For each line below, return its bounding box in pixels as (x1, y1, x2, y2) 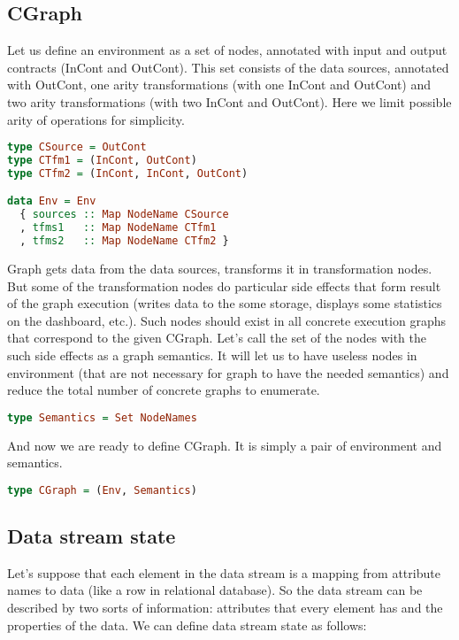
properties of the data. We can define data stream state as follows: (7, 615, 367, 634)
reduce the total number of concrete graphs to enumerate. (7, 381, 320, 399)
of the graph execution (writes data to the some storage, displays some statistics (7, 294, 442, 312)
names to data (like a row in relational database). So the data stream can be (7, 581, 423, 599)
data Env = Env (7, 195, 96, 208)
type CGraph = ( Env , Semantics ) (7, 483, 197, 497)
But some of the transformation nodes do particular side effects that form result (7, 276, 441, 295)
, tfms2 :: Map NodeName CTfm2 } (19, 235, 229, 248)
